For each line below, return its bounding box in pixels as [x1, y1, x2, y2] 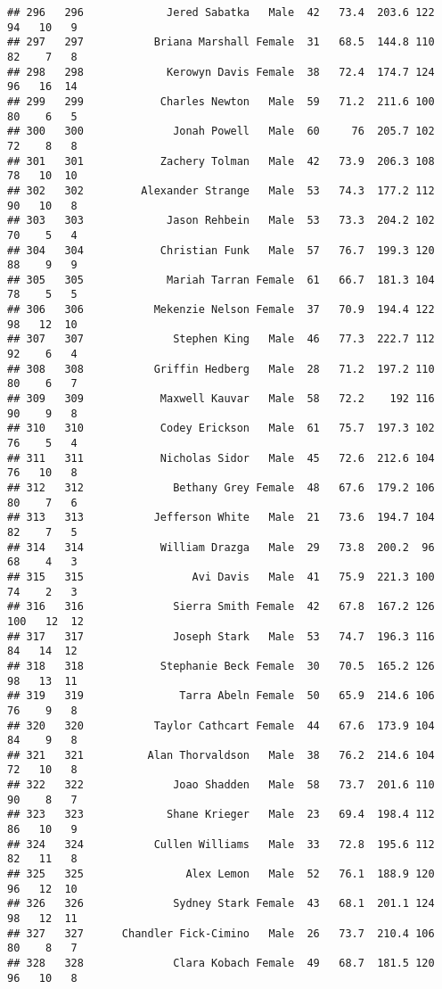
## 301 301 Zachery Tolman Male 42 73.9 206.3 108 [7, 154, 435, 168]
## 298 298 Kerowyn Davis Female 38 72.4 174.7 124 [7, 65, 435, 78]
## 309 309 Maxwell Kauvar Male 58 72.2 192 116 [7, 392, 435, 406]
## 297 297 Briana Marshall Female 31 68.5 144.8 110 [7, 36, 435, 49]
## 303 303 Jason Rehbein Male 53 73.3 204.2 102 [7, 214, 435, 227]
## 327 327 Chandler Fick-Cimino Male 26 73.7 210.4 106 [7, 927, 435, 940]
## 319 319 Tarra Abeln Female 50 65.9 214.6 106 [7, 689, 435, 703]
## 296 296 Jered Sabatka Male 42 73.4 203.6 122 [7, 6, 435, 19]
